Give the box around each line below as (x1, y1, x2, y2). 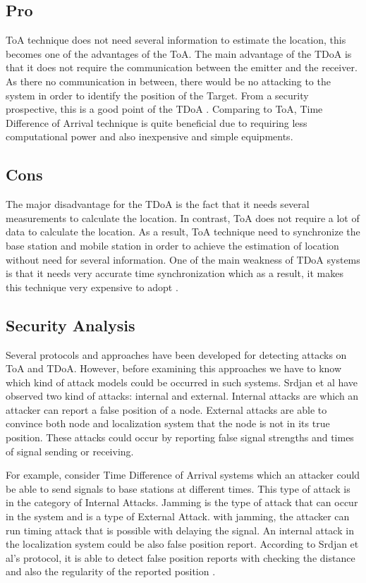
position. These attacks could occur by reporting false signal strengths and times (6, 430, 354, 445)
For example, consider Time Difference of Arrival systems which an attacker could (6, 467, 360, 482)
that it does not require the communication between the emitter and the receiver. (6, 60, 358, 75)
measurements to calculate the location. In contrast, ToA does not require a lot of (6, 210, 360, 225)
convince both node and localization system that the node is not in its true (6, 416, 330, 431)
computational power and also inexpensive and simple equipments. (6, 129, 293, 144)
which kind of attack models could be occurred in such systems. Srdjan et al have (6, 374, 358, 389)
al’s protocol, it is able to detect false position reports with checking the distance (6, 550, 355, 565)
